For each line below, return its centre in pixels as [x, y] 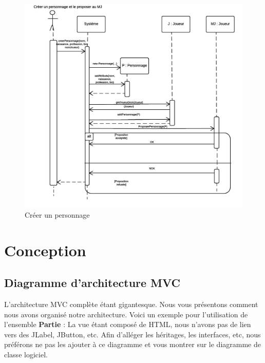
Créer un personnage [57, 214]
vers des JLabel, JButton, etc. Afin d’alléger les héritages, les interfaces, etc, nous [132, 334]
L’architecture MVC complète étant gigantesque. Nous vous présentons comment [131, 304]
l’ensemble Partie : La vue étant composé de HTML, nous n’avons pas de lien [128, 324]
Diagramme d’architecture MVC [92, 283]
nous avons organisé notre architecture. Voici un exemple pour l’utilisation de [126, 314]
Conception [45, 250]
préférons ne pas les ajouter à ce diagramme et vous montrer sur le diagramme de [132, 344]
